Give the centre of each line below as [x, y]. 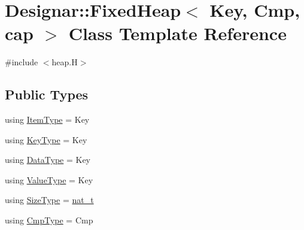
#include [22, 62]
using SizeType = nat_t [49, 200]
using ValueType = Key [49, 179]
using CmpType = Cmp [49, 220]
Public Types [47, 94]
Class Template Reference [177, 33]
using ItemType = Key [47, 119]
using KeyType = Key [46, 139]
